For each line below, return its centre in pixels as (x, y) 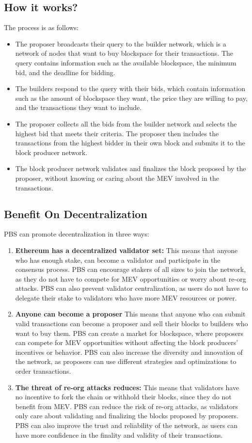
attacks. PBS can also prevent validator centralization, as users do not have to (132, 288)
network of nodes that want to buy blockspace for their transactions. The (124, 53)
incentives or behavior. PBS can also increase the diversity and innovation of (129, 352)
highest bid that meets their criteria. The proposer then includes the (117, 133)
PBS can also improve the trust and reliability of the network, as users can (126, 425)
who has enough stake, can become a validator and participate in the (118, 260)
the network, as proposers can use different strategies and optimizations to (126, 361)
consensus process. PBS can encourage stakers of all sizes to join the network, (131, 269)
